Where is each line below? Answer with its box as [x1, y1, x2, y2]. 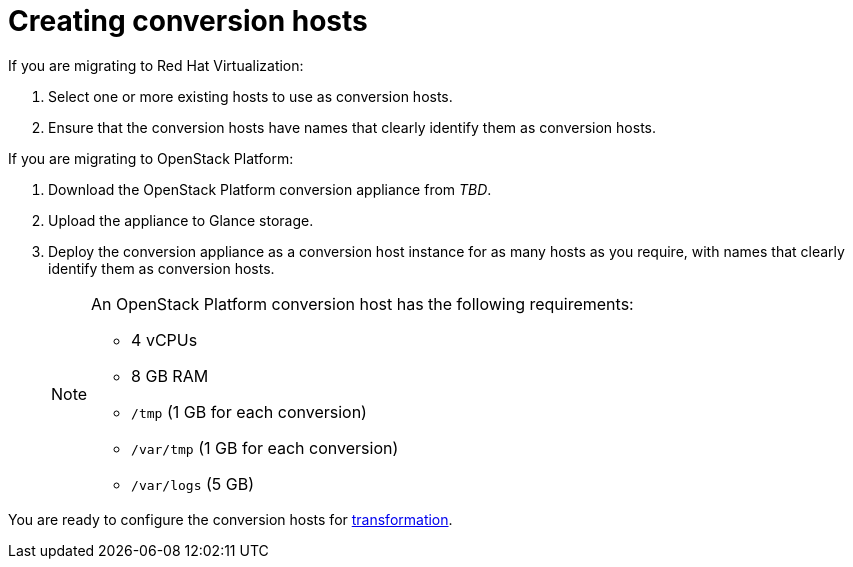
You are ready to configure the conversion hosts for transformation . [8, 510, 453, 528]
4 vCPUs [131, 329, 198, 350]
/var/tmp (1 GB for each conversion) [131, 437, 399, 458]
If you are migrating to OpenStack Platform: [8, 149, 294, 167]
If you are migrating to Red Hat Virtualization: [8, 56, 304, 74]
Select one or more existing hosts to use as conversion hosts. [48, 87, 453, 105]
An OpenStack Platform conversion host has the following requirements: [91, 293, 634, 314]
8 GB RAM [131, 365, 209, 386]
